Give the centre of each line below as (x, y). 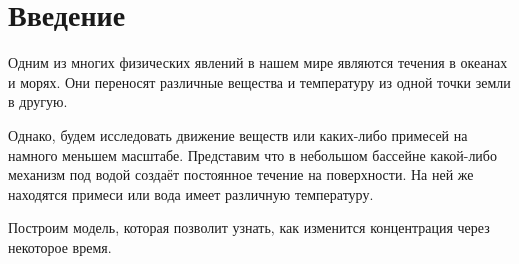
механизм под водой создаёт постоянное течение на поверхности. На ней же (241, 174)
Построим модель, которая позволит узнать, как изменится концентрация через (249, 227)
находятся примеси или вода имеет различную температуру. (191, 193)
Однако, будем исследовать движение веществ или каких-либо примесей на (238, 134)
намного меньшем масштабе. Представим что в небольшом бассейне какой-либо (252, 154)
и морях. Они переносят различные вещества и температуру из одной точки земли (259, 81)
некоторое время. (60, 246)
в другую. (38, 101)
